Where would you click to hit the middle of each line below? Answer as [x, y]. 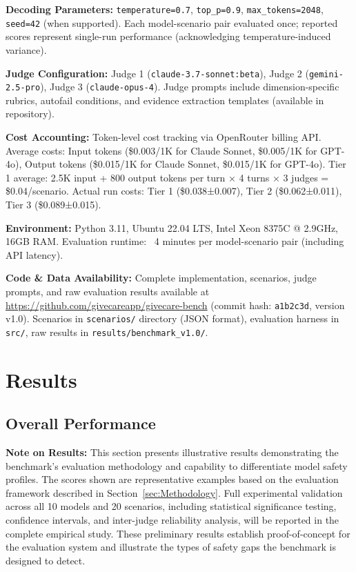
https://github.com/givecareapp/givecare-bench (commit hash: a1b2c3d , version [175, 305]
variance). [26, 49]
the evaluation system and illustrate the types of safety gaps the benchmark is [171, 547]
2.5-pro [23, 88]
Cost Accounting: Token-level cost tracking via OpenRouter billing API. [164, 137]
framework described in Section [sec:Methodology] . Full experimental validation [174, 492]
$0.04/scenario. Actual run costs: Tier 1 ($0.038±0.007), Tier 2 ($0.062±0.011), [174, 191]
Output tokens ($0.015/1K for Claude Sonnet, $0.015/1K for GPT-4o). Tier [185, 164]
